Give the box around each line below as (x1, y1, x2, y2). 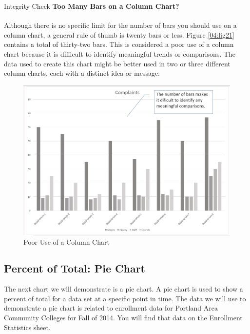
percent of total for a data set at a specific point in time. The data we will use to (4, 293, 246, 303)
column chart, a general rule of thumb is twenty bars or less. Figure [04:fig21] (4, 29, 234, 40)
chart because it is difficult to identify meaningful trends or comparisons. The (4, 48, 235, 59)
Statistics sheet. (4, 322, 51, 332)
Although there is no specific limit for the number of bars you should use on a (4, 20, 237, 30)
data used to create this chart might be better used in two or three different (4, 58, 231, 68)
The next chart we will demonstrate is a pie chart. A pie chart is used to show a (4, 284, 243, 294)
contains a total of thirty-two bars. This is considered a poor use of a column (4, 39, 234, 49)
